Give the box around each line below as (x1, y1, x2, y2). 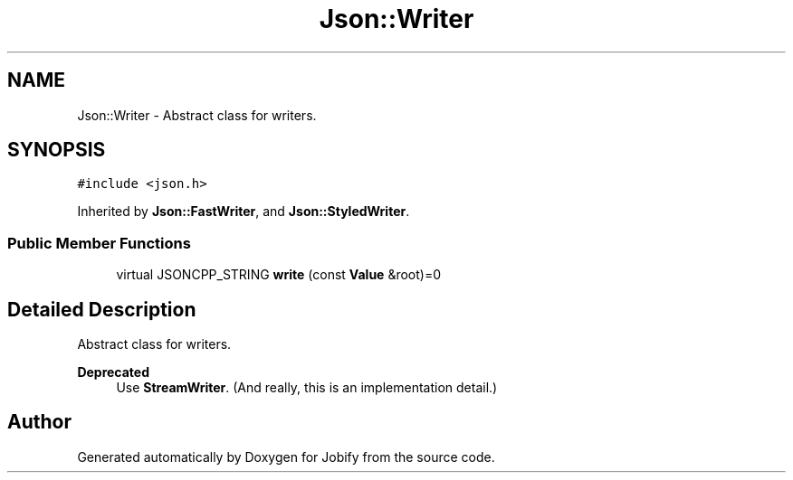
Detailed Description (7, 297, 196, 321)
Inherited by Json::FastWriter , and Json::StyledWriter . (77, 203, 410, 220)
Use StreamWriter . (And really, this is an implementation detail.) (116, 380, 498, 396)
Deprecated (77, 364, 150, 381)
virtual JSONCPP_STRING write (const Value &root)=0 (116, 267, 441, 283)
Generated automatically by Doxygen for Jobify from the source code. (77, 448, 495, 465)
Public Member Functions (7, 233, 191, 252)
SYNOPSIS (7, 138, 106, 162)
